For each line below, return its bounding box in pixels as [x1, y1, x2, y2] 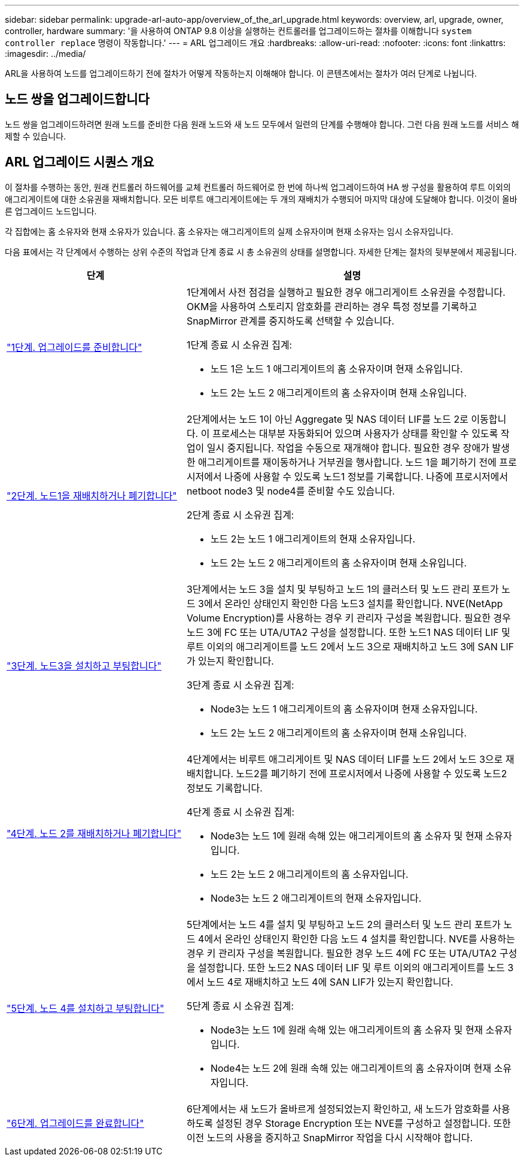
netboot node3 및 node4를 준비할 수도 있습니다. [186, 484, 395, 497]
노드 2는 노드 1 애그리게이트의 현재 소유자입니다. [210, 532, 416, 545]
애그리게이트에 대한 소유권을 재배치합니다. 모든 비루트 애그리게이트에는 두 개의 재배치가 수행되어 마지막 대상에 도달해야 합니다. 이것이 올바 [5, 193, 517, 204]
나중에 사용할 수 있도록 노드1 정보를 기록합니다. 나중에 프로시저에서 [224, 470, 508, 483]
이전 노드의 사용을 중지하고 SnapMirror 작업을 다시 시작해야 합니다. [186, 1131, 473, 1144]
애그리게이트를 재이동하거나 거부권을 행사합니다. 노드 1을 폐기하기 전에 [198, 456, 497, 468]
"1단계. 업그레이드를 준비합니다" [7, 341, 142, 353]
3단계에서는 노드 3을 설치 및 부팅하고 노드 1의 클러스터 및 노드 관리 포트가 [186, 583, 499, 595]
